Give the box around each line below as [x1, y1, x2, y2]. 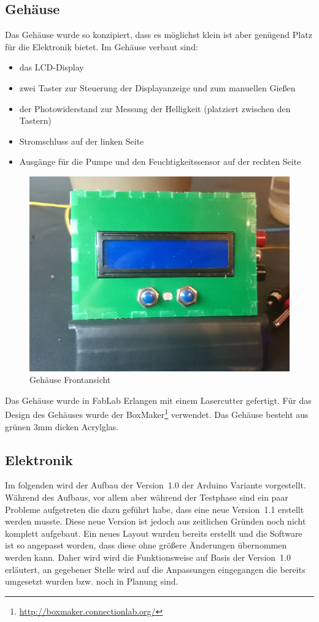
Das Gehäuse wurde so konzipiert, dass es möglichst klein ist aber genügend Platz [5, 28, 312, 41]
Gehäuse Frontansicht [29, 373, 111, 386]
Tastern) [19, 114, 52, 127]
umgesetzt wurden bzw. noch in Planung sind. [5, 575, 179, 588]
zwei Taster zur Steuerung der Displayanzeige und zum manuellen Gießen [19, 81, 296, 94]
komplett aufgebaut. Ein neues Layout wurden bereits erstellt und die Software [5, 526, 302, 539]
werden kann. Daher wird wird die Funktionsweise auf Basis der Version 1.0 [5, 550, 291, 563]
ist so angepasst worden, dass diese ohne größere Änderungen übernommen [5, 539, 287, 552]
